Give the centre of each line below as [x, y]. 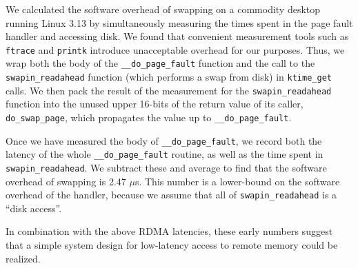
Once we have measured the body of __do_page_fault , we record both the [164, 140]
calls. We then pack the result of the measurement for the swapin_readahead [169, 90]
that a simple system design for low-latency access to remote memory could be [172, 245]
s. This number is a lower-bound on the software [237, 181]
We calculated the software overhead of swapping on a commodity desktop [163, 9]
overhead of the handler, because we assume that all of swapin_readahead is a [171, 195]
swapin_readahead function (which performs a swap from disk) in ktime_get [169, 77]
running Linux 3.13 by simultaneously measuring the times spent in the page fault [179, 22]
